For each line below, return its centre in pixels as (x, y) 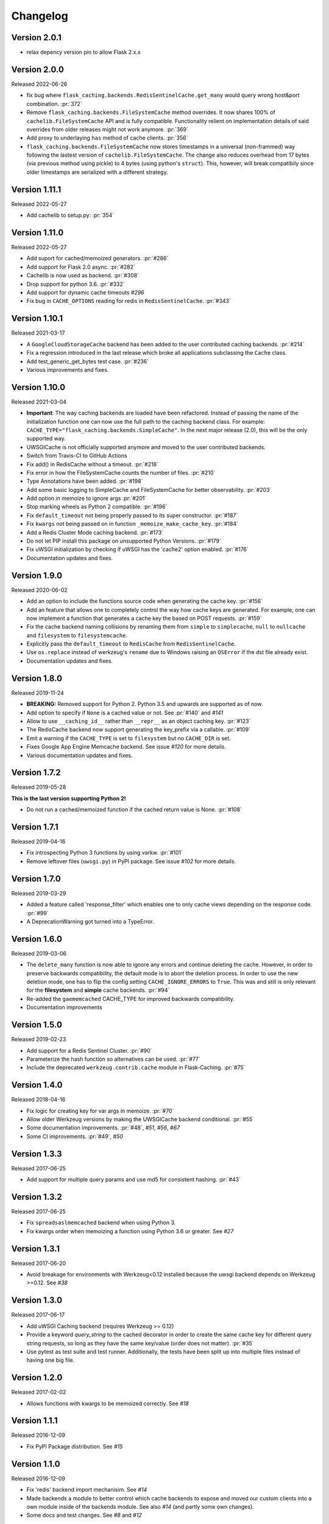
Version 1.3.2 (37, 1197)
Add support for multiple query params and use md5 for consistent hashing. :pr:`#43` (133, 1180)
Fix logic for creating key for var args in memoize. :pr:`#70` (100, 1111)
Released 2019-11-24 (37, 693)
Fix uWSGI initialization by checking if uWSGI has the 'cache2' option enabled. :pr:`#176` (138, 549)
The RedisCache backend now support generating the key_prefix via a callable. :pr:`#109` (139, 730)
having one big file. (51, 1360)
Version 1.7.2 (36, 773)
